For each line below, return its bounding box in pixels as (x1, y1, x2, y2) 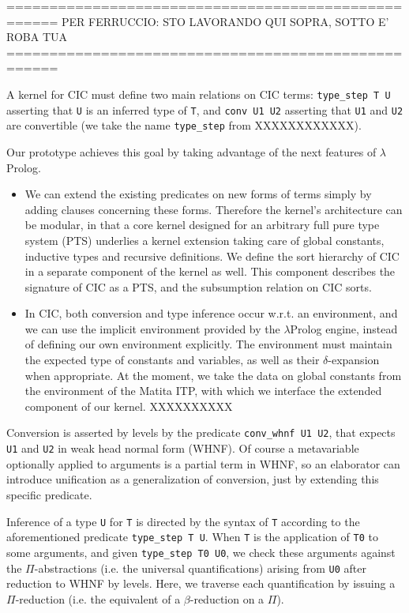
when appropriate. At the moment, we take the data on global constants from (24, 367, 402, 383)
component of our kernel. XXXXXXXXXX (24, 397, 233, 414)
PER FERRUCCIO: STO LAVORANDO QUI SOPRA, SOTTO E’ (62, 13, 389, 29)
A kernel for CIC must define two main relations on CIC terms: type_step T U (6, 85, 391, 102)
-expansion (328, 352, 380, 368)
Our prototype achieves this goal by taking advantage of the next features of (6, 143, 377, 160)
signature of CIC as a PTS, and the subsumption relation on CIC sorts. (24, 278, 372, 295)
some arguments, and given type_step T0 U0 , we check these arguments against (6, 543, 396, 560)
